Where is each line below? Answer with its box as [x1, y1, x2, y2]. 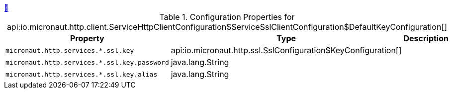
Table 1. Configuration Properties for [159, 12, 295, 22]
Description [403, 33, 449, 43]
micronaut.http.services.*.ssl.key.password [5, 58, 169, 66]
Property [70, 33, 104, 43]
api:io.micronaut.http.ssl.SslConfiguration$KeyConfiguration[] [171, 45, 402, 55]
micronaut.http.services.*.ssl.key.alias [5, 70, 158, 78]
